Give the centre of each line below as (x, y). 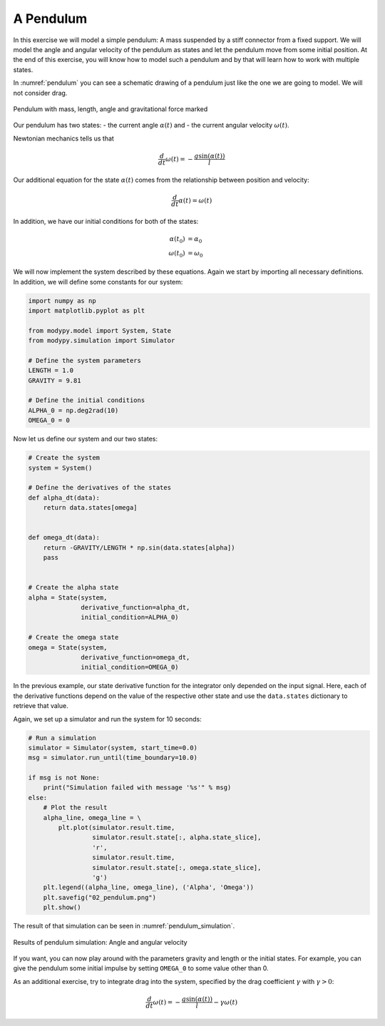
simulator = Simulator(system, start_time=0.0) (113, 748)
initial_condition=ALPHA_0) (130, 617)
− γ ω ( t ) (226, 1002)
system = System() (60, 468)
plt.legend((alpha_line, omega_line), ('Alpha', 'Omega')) (149, 887)
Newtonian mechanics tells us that (63, 138)
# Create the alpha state (73, 588)
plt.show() (62, 908)
